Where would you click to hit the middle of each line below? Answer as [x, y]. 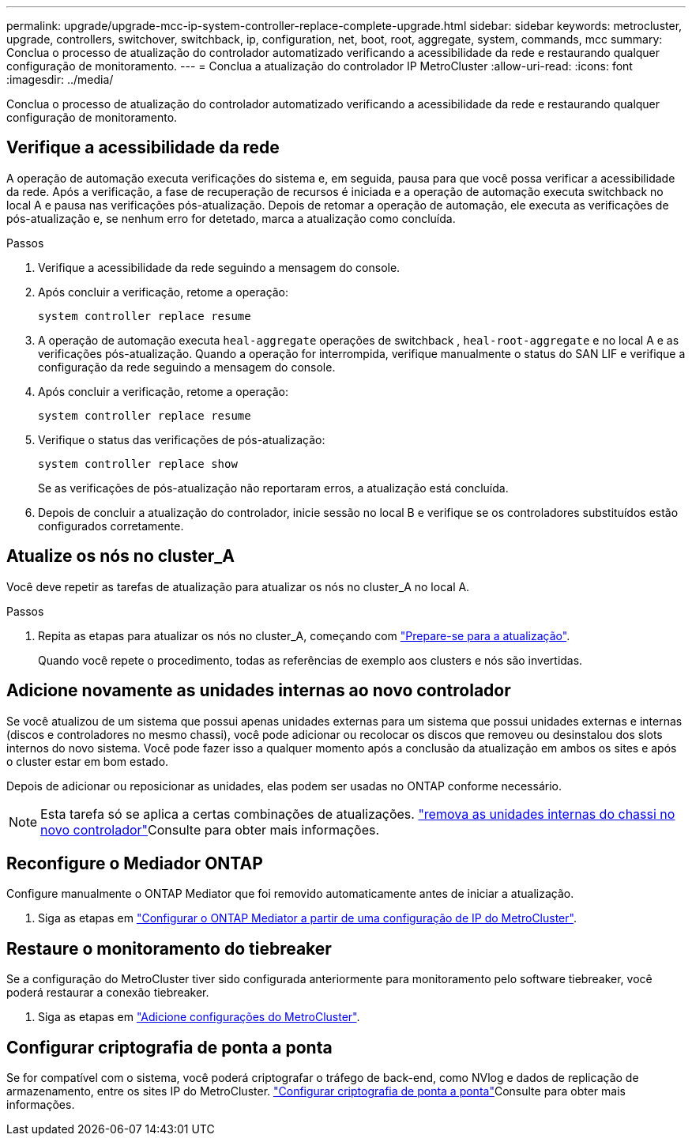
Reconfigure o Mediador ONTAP [135, 863]
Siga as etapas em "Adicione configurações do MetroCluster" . [199, 1017]
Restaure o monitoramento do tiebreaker [169, 948]
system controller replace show [138, 464]
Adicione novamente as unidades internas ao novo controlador [259, 691]
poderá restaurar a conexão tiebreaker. [108, 993]
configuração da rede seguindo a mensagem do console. [187, 367]
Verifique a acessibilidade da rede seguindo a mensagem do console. [219, 267]
